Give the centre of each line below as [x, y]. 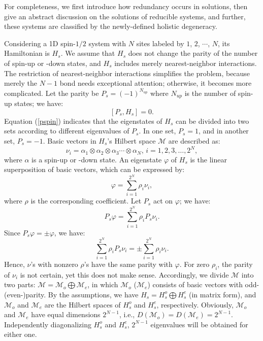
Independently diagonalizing [48, 324]
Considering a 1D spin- [40, 43]
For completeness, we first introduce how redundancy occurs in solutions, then [126, 6]
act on [163, 201]
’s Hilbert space [131, 140]
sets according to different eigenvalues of [67, 131]
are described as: [194, 140]
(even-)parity [24, 294]
